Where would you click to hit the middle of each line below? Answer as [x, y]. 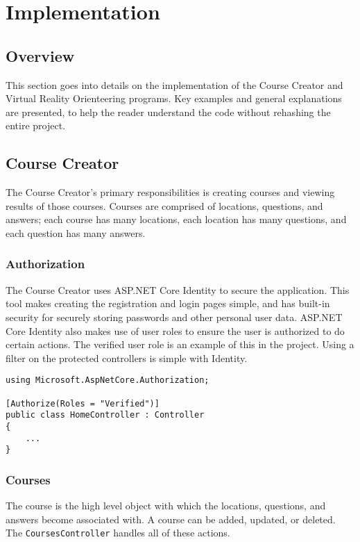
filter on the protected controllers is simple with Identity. [127, 358]
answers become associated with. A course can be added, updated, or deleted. [171, 519]
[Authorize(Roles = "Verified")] [83, 403]
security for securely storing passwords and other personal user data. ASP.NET [174, 317]
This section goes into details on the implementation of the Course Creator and [174, 84]
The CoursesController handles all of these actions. [118, 533]
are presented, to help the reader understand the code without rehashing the [168, 112]
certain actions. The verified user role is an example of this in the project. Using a [180, 344]
